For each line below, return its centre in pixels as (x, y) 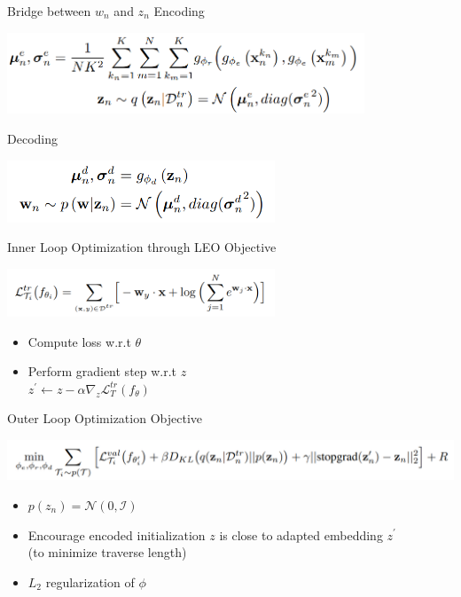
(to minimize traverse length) (107, 552)
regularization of (90, 581)
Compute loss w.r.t (79, 341)
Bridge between (49, 11)
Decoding (32, 139)
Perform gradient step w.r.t (102, 371)
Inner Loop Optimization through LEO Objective (142, 247)
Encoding (179, 11)
